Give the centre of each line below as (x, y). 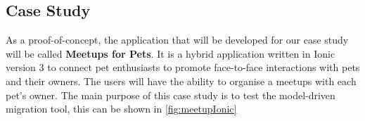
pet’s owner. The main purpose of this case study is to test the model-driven (171, 95)
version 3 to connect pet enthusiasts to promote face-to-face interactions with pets (183, 67)
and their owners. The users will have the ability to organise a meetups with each (181, 81)
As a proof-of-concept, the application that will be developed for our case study (177, 40)
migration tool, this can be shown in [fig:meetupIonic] (121, 109)
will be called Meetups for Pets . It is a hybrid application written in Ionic (171, 53)
